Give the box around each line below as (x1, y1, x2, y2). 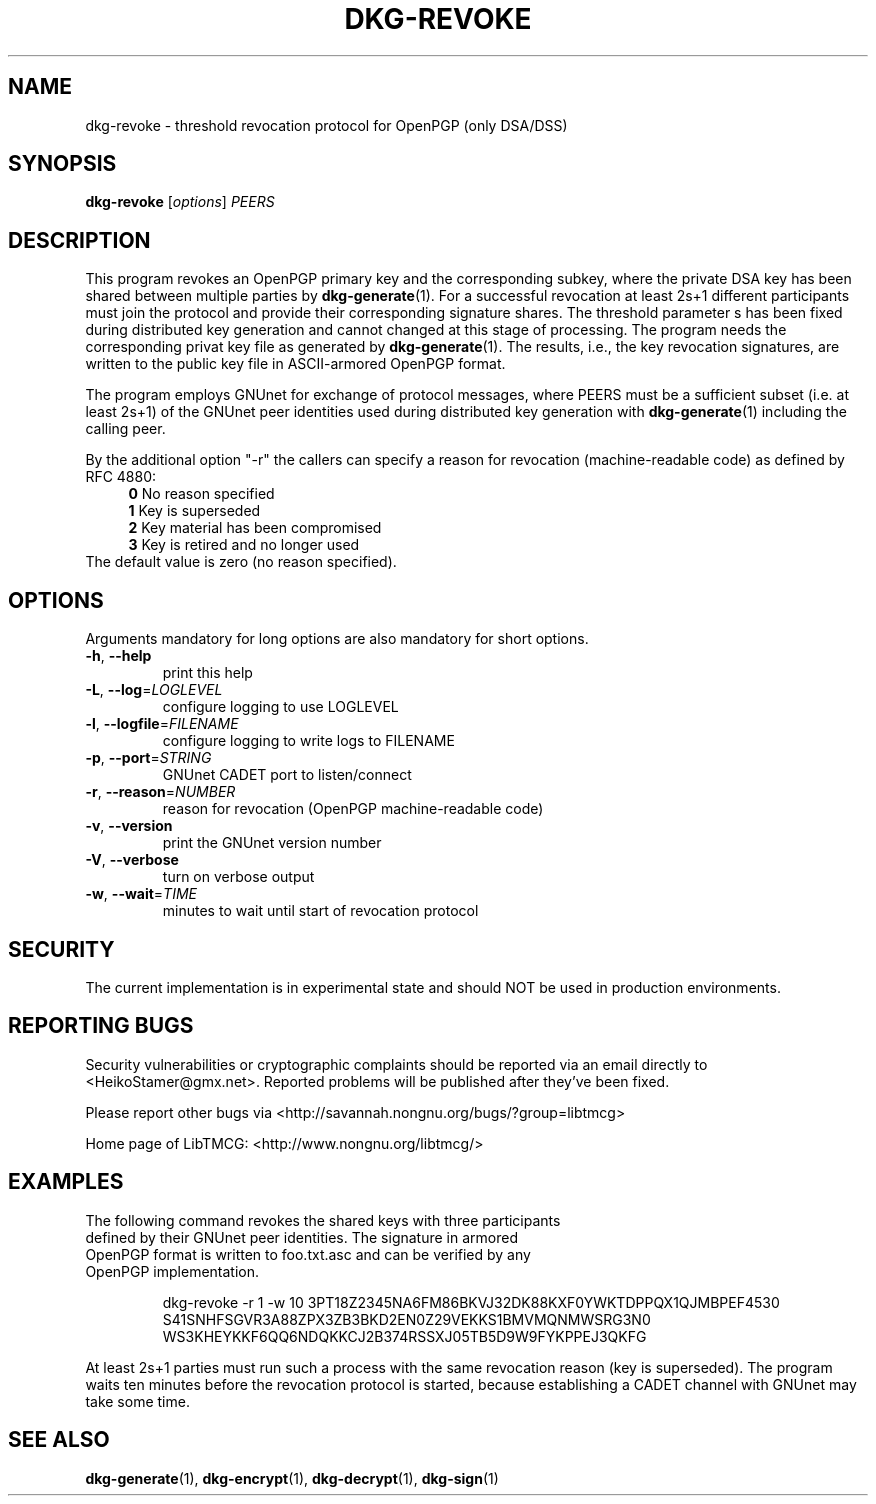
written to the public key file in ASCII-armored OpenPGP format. (85, 355, 506, 373)
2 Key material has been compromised (128, 519, 382, 537)
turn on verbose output (162, 868, 315, 886)
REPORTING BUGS (8, 1013, 194, 1039)
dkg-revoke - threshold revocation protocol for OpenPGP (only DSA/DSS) (85, 116, 568, 134)
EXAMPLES (8, 1169, 124, 1195)
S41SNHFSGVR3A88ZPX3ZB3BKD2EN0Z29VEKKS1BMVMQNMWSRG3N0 (162, 1310, 651, 1328)
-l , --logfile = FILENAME (85, 715, 239, 733)
